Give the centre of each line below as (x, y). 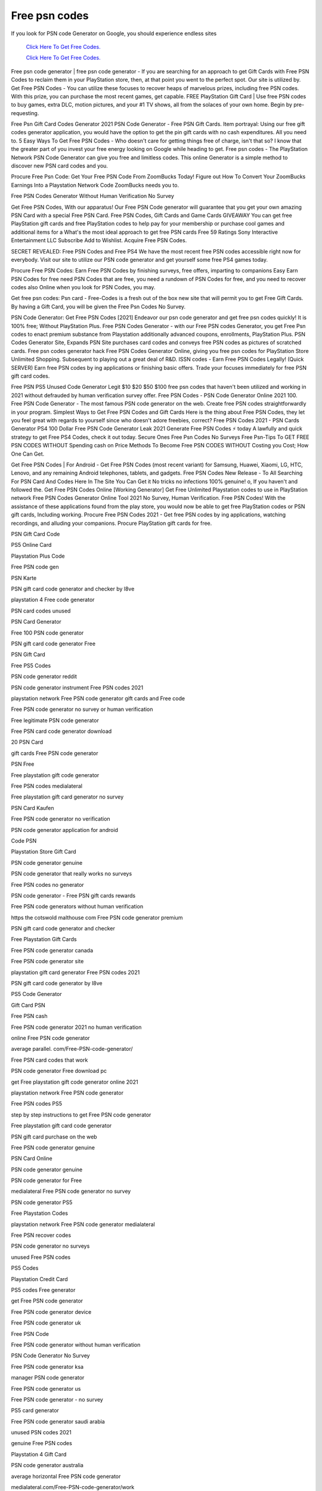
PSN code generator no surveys (50, 1246)
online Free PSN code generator (50, 1038)
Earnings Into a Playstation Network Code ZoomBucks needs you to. (95, 185)
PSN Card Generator (36, 622)
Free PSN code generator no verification (61, 819)
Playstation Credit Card (39, 1279)
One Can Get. (28, 454)
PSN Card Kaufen (32, 808)
